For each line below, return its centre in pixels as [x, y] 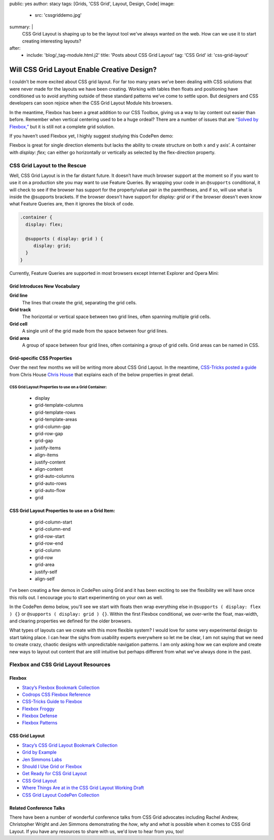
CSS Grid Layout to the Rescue [48, 165]
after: [15, 48]
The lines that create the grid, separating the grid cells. [79, 302]
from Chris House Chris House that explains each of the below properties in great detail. [101, 374]
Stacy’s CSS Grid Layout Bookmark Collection [70, 745]
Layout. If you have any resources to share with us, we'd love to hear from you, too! [96, 831]
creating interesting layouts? [52, 41]
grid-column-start [54, 522]
